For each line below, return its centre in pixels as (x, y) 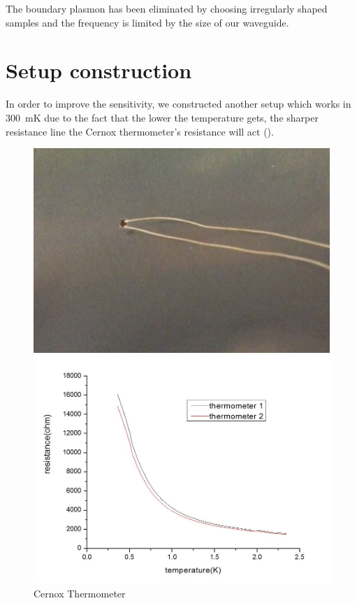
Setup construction (99, 70)
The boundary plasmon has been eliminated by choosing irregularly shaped (167, 8)
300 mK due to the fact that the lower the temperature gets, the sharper (162, 117)
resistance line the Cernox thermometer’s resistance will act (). (140, 131)
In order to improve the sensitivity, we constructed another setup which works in (178, 104)
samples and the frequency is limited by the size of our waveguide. (147, 22)
